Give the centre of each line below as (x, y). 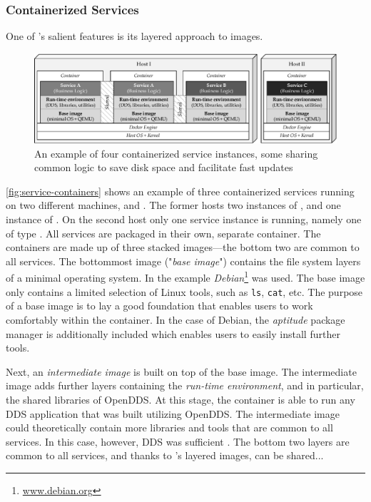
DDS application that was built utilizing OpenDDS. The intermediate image (173, 413)
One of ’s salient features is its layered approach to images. (134, 36)
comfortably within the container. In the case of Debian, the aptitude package (176, 319)
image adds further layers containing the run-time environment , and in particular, (185, 385)
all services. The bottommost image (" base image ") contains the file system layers (183, 261)
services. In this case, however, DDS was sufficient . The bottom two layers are (178, 441)
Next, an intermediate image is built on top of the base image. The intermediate (181, 371)
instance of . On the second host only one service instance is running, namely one (184, 219)
